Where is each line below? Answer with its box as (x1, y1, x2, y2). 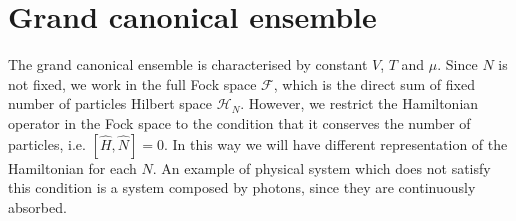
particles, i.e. (8, 133, 86, 154)
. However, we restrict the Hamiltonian (240, 93, 479, 114)
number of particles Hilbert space (8, 93, 213, 114)
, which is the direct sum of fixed (273, 73, 475, 94)
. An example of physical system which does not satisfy (152, 157, 491, 178)
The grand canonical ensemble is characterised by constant (8, 54, 368, 75)
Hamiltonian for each (8, 157, 137, 178)
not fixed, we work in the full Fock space (8, 73, 257, 94)
